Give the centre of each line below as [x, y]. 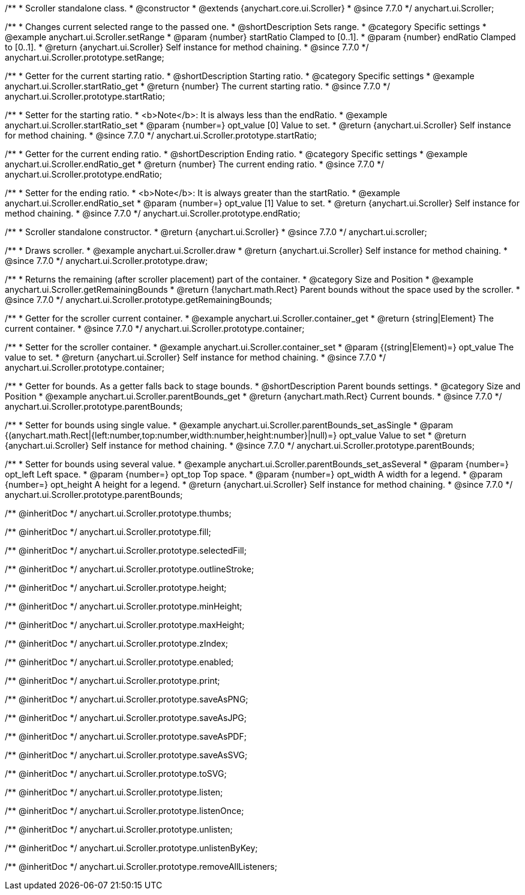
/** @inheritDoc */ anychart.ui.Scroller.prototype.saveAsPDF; [126, 736]
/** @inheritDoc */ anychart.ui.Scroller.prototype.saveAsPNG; [127, 699]
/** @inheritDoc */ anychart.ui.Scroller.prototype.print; [112, 681]
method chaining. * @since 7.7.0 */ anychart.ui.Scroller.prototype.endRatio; [153, 213]
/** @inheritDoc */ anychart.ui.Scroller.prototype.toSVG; [116, 774]
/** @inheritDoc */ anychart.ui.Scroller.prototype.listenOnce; [124, 811]
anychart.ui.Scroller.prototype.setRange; [85, 57]
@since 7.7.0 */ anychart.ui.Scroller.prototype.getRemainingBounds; [139, 300]
